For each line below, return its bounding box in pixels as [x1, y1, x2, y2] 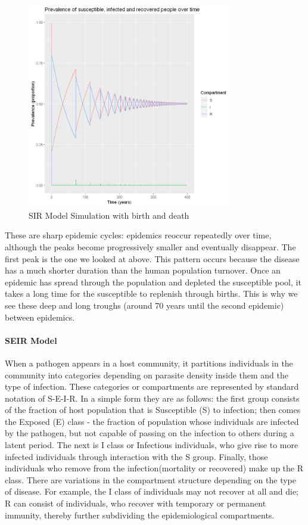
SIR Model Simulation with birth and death [29, 209, 189, 221]
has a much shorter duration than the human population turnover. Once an [5, 264, 281, 277]
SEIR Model [5, 334, 57, 346]
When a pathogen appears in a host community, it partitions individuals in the [5, 356, 293, 369]
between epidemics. [5, 310, 75, 323]
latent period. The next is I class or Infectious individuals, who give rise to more [5, 439, 298, 451]
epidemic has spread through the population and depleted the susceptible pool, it [5, 275, 301, 288]
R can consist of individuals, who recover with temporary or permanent [5, 497, 266, 510]
